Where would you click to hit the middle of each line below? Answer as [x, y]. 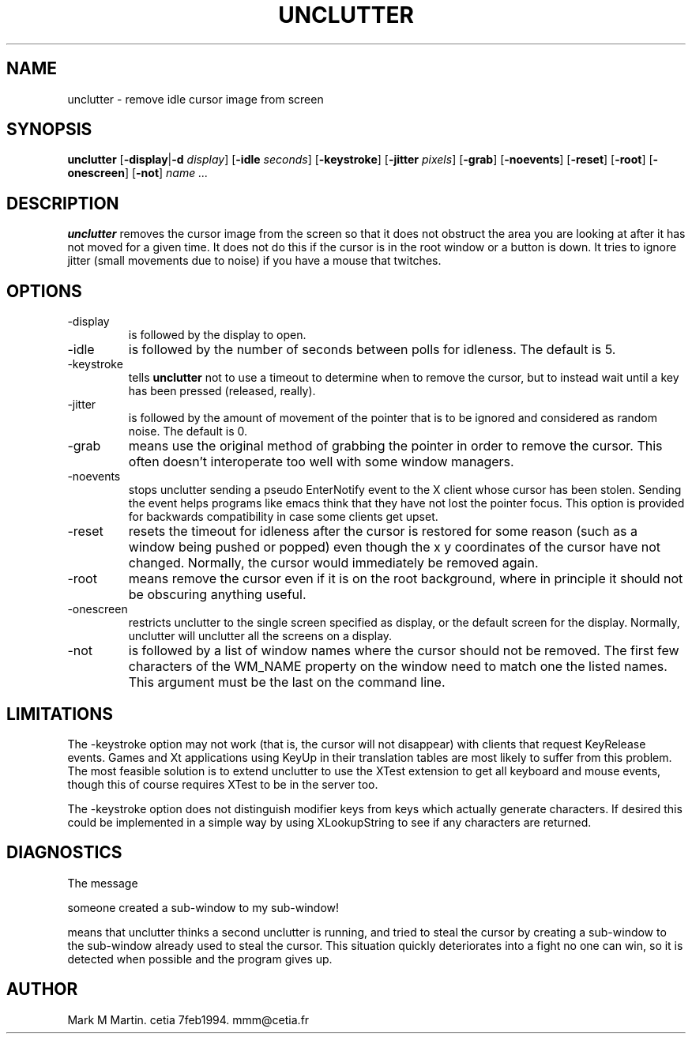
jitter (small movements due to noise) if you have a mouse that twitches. [254, 261]
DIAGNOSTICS [64, 853]
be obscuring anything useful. [217, 595]
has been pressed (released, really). [222, 391]
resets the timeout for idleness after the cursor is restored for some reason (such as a [383, 531]
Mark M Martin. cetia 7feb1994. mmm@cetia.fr [188, 1019]
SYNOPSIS [49, 130]
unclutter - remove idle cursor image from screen [196, 99]
